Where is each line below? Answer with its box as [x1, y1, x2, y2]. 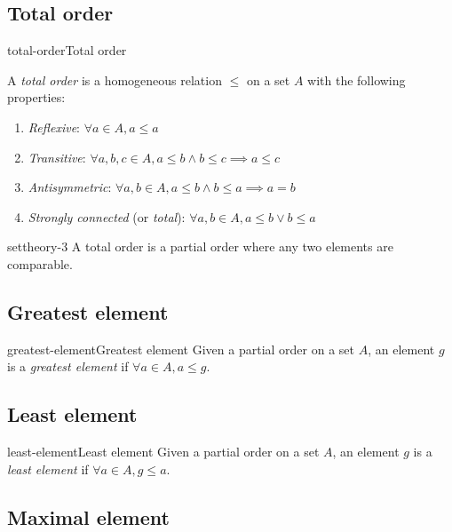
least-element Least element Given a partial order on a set [7, 442, 320, 461]
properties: [7, 88, 66, 107]
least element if [7, 459, 89, 478]
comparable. [7, 254, 73, 273]
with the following [307, 70, 406, 89]
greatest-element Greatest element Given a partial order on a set [7, 339, 355, 358]
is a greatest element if [7, 357, 129, 376]
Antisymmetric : [28, 178, 112, 196]
